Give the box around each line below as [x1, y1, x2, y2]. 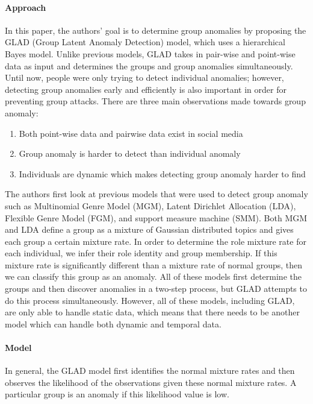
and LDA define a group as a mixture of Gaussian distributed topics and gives [5, 223, 294, 236]
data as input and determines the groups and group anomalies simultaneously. [5, 59, 293, 72]
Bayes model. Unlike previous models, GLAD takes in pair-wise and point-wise [5, 47, 296, 60]
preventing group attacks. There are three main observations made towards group [5, 95, 306, 107]
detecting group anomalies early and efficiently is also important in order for [5, 83, 287, 95]
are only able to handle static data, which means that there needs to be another [5, 306, 300, 318]
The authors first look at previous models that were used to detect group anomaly [5, 188, 308, 200]
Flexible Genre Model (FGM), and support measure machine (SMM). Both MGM [5, 211, 308, 224]
